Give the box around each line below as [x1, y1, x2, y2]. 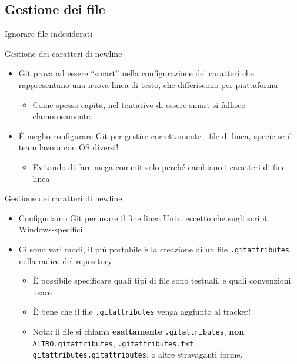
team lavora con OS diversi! [18, 141, 119, 153]
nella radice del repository [18, 254, 112, 267]
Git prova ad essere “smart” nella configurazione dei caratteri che [18, 67, 254, 79]
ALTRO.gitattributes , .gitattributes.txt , [32, 336, 196, 349]
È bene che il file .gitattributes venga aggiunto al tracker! [32, 305, 251, 318]
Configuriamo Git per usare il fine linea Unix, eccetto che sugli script [18, 211, 268, 224]
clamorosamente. [32, 110, 93, 122]
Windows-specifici [18, 223, 83, 235]
